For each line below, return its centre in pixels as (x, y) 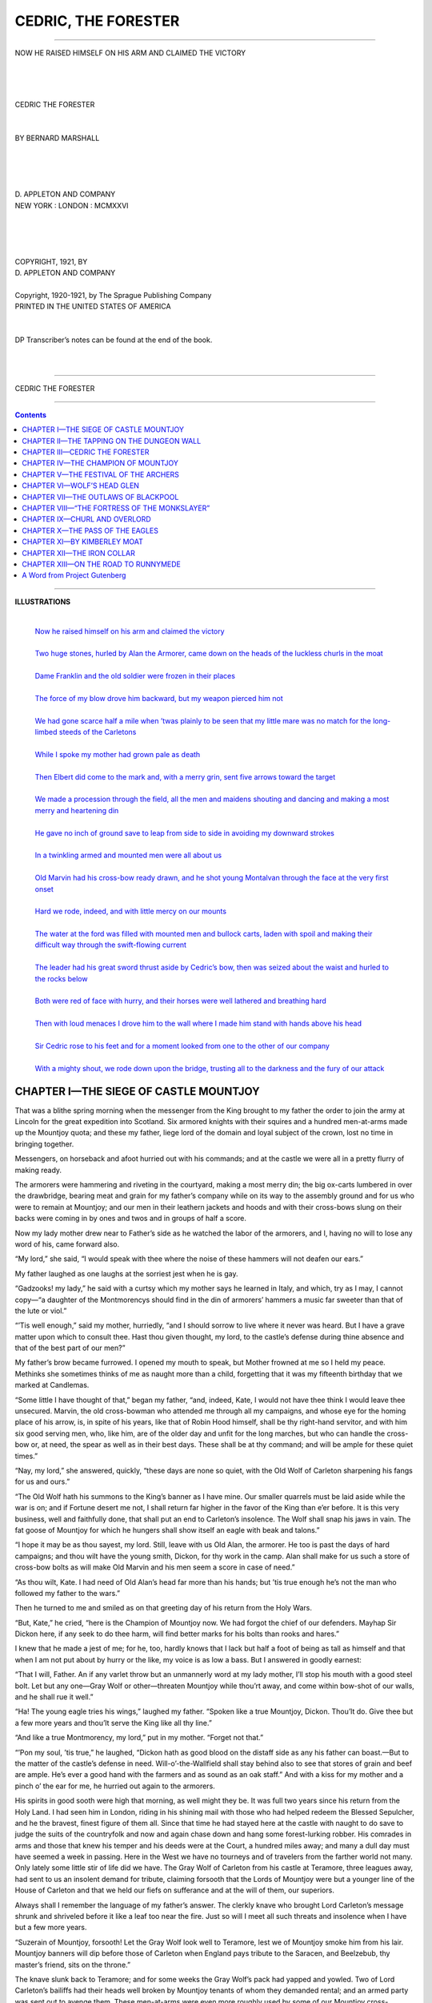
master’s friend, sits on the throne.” (73, 1965)
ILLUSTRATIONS (43, 602)
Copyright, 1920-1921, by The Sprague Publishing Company (113, 295)
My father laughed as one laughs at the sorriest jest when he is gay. (126, 1273)
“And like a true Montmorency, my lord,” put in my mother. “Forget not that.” (139, 1738)
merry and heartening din (77, 810)
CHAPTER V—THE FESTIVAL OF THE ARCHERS (101, 474)
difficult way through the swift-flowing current (111, 945)
